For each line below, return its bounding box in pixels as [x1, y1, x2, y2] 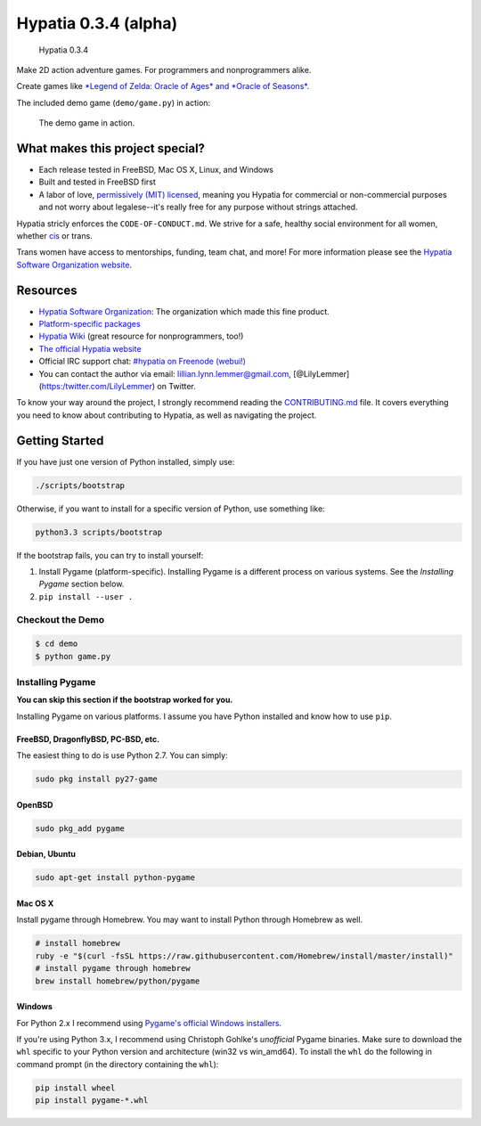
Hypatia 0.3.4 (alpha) [16, 13, 178, 33]
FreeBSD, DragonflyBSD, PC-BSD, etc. [16, 733, 160, 744]
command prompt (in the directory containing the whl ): [16, 1058, 219, 1069]
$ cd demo [35, 639, 78, 649]
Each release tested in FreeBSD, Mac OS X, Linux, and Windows [38, 165, 273, 175]
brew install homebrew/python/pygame [35, 975, 200, 986]
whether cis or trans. [16, 230, 93, 241]
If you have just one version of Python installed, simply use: [16, 456, 235, 467]
